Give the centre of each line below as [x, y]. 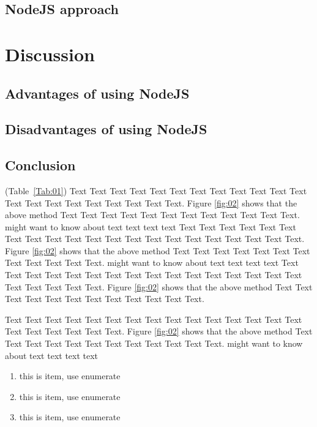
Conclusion [40, 165]
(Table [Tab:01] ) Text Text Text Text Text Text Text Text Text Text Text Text [156, 190]
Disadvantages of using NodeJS [106, 129]
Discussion [50, 54]
